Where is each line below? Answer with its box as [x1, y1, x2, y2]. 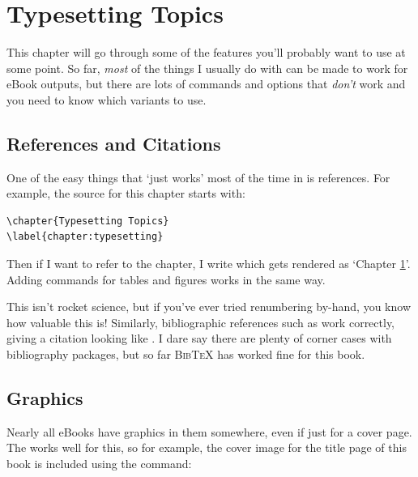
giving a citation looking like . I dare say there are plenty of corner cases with [6, 330, 392, 347]
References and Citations [6, 130, 221, 155]
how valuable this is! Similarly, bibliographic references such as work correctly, [6, 313, 395, 330]
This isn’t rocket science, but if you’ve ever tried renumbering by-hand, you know [6, 298, 411, 315]
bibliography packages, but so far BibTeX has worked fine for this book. [6, 346, 365, 363]
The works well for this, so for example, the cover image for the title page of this [6, 439, 407, 456]
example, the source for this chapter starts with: [6, 185, 245, 202]
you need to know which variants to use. [6, 91, 207, 108]
